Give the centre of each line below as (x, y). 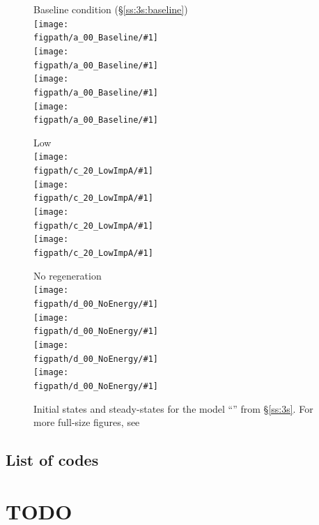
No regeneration (68, 275)
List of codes (52, 460)
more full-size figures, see (87, 422)
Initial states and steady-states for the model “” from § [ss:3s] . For (173, 408)
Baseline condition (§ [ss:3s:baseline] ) (111, 9)
